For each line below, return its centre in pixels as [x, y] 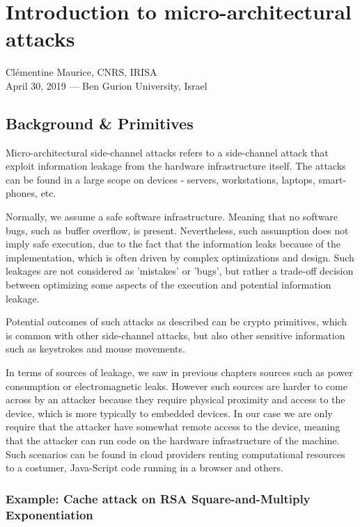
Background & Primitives [100, 123]
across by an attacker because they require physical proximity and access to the [175, 399]
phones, [22, 193]
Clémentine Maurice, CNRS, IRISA [81, 72]
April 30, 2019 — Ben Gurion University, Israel [107, 85]
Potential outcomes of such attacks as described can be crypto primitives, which [176, 322]
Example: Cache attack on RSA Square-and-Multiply [158, 498]
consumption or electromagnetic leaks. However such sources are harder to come [177, 386]
